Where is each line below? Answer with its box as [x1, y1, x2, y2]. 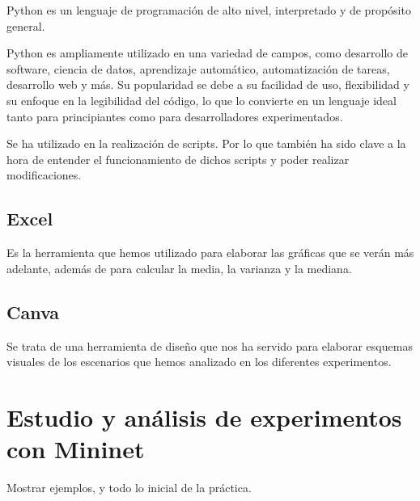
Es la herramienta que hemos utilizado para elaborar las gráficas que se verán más [6, 244, 414, 261]
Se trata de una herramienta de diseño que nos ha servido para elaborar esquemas [6, 337, 413, 354]
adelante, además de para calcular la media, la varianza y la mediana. [6, 259, 352, 276]
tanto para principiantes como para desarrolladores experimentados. [6, 107, 343, 124]
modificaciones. [6, 166, 82, 183]
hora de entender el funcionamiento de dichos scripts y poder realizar [6, 150, 350, 167]
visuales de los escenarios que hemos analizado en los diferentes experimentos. [6, 353, 392, 370]
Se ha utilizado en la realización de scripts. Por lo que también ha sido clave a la [6, 135, 406, 152]
